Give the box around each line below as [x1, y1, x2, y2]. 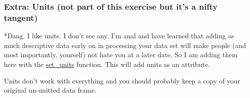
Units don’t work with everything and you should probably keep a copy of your [4, 75, 240, 85]
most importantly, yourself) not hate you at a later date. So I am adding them [4, 49, 238, 60]
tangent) [4, 11, 38, 23]
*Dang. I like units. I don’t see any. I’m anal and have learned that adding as [4, 31, 234, 41]
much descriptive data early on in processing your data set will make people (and [4, 40, 246, 50]
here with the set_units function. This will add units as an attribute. [4, 59, 210, 69]
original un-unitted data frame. [4, 85, 97, 95]
